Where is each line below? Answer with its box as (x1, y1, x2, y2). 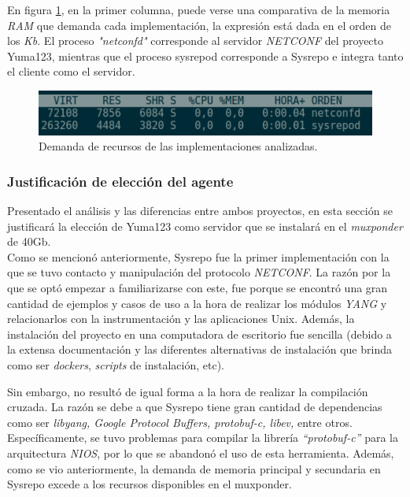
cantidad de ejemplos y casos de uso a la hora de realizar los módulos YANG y (7, 295, 387, 311)
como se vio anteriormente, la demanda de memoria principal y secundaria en (7, 460, 381, 477)
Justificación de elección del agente (7, 171, 234, 191)
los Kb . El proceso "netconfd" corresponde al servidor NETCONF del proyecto (7, 32, 384, 49)
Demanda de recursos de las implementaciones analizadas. (39, 138, 318, 154)
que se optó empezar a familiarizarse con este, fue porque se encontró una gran (7, 279, 388, 295)
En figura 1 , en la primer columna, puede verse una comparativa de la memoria (7, 2, 390, 17)
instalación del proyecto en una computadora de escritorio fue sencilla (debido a (7, 325, 392, 342)
